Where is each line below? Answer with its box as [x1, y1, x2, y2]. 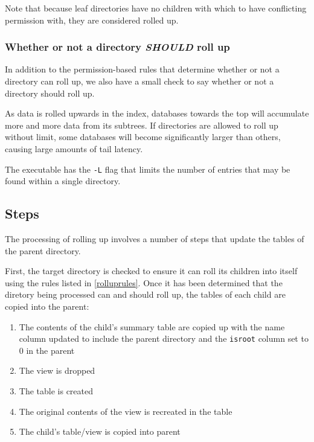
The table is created [19, 385, 94, 397]
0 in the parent [19, 344, 75, 356]
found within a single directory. [5, 175, 121, 187]
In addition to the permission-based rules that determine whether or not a [5, 63, 280, 75]
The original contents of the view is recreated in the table [19, 405, 232, 417]
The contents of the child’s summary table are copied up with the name [19, 320, 285, 333]
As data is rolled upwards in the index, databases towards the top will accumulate [5, 107, 309, 120]
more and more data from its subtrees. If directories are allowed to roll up [5, 118, 278, 131]
